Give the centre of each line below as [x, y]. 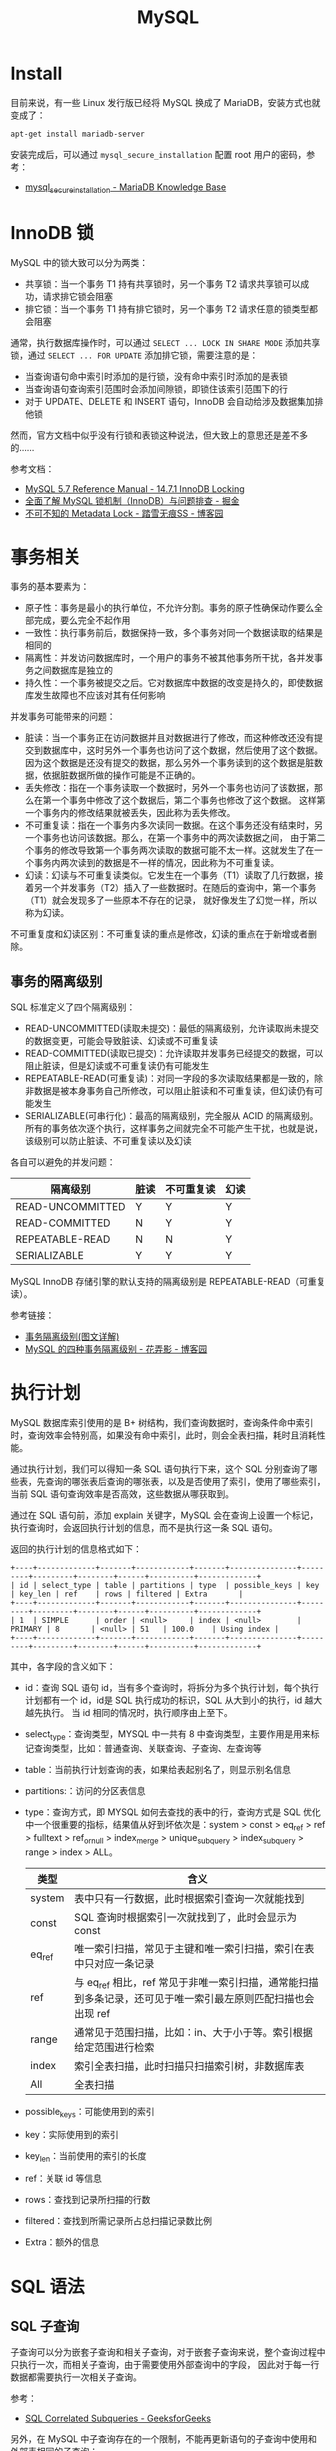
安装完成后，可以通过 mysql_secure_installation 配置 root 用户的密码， [158, 154]
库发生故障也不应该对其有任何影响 [95, 695]
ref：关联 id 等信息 [63, 2178]
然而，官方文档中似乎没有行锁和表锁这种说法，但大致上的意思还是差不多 [159, 435]
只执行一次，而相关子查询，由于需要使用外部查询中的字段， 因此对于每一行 [165, 2365]
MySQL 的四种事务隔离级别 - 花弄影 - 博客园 [116, 1349]
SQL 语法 [47, 2286]
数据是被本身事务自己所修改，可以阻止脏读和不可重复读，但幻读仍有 [174, 1091]
